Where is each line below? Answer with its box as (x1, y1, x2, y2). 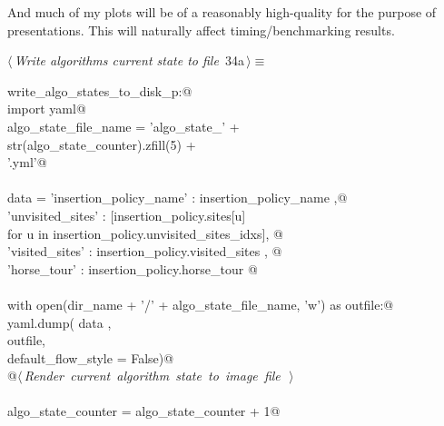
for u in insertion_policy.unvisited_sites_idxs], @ (7, 223, 283, 243)
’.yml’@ (7, 153, 47, 172)
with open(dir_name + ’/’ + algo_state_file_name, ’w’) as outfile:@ (7, 294, 394, 313)
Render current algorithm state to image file (24, 366, 281, 385)
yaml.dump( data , (7, 312, 112, 332)
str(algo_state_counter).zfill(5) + (7, 134, 196, 154)
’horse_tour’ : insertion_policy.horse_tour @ (7, 259, 258, 278)
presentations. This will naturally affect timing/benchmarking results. (7, 20, 395, 39)
